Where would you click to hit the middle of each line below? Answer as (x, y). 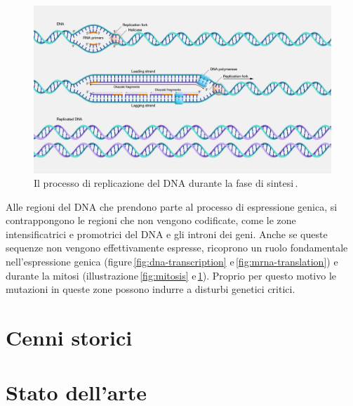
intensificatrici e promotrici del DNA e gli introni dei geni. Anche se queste (167, 234)
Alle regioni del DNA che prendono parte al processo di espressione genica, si (172, 206)
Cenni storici (69, 338)
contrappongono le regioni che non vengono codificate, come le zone (151, 220)
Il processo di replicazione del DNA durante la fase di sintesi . (166, 183)
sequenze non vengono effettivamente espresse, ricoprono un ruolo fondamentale (177, 248)
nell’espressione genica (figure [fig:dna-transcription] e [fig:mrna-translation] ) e (172, 262)
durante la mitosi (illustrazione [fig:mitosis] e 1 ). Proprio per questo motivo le (171, 275)
